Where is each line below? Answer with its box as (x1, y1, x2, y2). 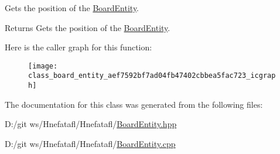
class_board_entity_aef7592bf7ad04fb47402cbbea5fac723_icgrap (28, 71, 276, 80)
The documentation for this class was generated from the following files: (5, 98, 263, 110)
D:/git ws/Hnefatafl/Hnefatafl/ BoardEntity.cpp (5, 137, 176, 149)
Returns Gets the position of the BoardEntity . (5, 21, 170, 33)
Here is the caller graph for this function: (5, 41, 152, 53)
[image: (28, 61, 58, 70)
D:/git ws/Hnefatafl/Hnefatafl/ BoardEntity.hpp (5, 118, 177, 130)
